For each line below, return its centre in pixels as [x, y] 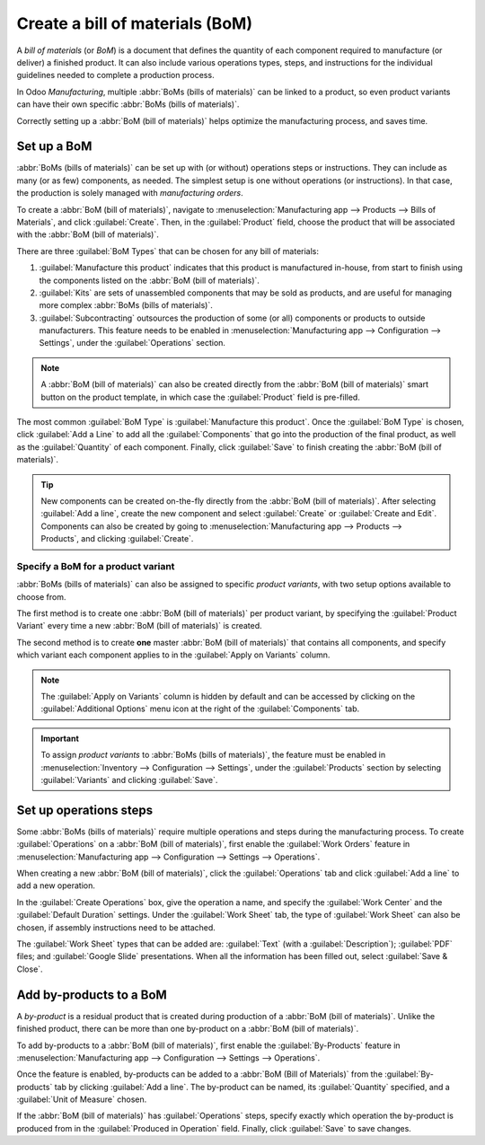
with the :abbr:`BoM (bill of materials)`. [88, 234]
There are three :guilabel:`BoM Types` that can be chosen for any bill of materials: [168, 251]
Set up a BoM [54, 147]
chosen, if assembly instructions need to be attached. [116, 927]
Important [60, 738]
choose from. [41, 596]
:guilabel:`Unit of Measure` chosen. [82, 1099]
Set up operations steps [85, 810]
